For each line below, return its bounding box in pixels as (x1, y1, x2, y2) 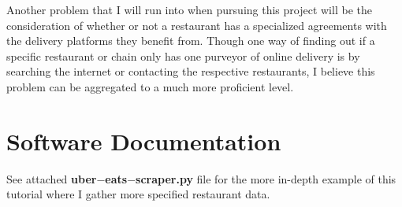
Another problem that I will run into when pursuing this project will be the (6, 2, 372, 17)
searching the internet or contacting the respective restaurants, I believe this (6, 63, 375, 79)
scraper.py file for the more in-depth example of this (136, 170, 396, 187)
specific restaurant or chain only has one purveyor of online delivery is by (6, 47, 360, 64)
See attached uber (6, 170, 97, 187)
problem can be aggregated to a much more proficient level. (6, 78, 294, 94)
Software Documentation (6, 124, 281, 157)
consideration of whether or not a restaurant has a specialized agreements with (6, 17, 387, 33)
